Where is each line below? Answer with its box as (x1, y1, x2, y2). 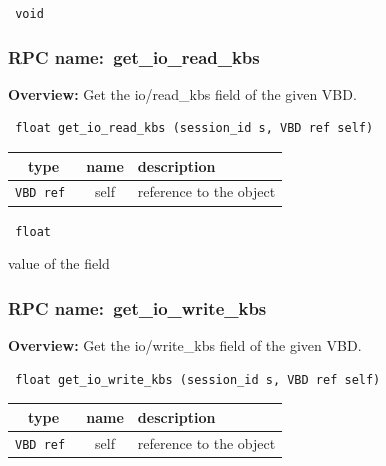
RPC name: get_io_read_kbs (8, 44, 260, 69)
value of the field (8, 253, 110, 274)
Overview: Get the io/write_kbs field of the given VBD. (8, 335, 362, 356)
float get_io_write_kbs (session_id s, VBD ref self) (15, 372, 381, 387)
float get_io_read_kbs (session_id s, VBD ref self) (15, 121, 374, 136)
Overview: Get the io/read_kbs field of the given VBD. (8, 83, 357, 104)
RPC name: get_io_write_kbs (8, 295, 267, 320)
